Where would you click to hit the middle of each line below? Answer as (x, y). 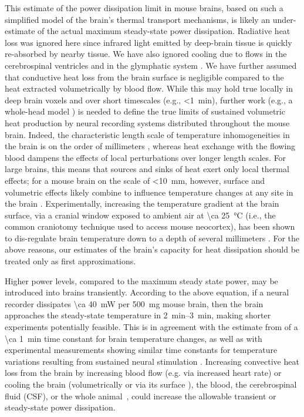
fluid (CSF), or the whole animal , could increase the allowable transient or (141, 396)
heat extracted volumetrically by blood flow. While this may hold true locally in (149, 88)
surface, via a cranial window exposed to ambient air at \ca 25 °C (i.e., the (140, 215)
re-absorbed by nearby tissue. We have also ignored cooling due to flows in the (146, 54)
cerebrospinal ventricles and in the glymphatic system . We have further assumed (151, 65)
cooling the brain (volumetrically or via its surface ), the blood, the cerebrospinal (151, 384)
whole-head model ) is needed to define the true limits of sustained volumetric (145, 111)
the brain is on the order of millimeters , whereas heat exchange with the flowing (150, 146)
